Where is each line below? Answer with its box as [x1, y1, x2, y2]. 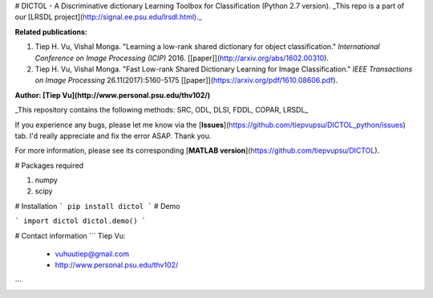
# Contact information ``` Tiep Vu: [14, 231, 126, 240]
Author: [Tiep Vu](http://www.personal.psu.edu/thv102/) [14, 90, 211, 100]
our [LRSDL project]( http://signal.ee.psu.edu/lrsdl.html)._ [14, 12, 202, 22]
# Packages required [14, 161, 84, 170]
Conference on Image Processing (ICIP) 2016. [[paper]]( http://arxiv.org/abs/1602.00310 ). [34, 53, 329, 63]
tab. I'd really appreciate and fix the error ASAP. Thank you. [14, 131, 212, 141]
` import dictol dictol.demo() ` [14, 217, 147, 226]
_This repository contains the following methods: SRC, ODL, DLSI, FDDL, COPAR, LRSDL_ [14, 105, 309, 115]
